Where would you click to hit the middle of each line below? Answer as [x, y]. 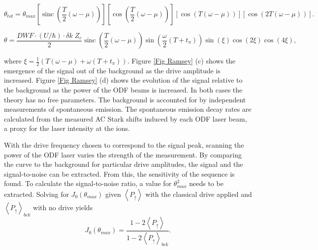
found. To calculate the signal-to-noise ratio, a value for [88, 183]
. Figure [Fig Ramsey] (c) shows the [181, 61]
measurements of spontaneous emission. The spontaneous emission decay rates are [128, 109]
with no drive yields [63, 207]
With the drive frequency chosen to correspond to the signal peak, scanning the [124, 144]
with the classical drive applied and [199, 194]
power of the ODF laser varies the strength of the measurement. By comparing [123, 154]
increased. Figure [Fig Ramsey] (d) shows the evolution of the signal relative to [123, 80]
